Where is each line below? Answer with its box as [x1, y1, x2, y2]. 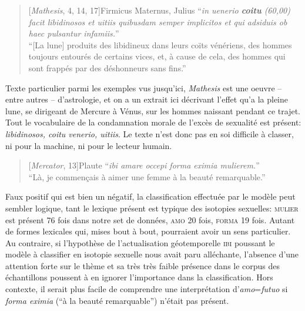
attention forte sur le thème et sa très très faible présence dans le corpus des [5, 259, 280, 272]
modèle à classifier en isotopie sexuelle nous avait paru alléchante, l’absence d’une [5, 248, 299, 260]
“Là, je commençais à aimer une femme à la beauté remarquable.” [28, 170, 266, 183]
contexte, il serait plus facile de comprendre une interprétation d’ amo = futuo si [5, 283, 288, 295]
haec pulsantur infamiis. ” [28, 27, 119, 39]
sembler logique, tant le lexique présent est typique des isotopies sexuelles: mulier [5, 201, 299, 214]
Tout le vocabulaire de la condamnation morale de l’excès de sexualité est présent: [5, 116, 301, 128]
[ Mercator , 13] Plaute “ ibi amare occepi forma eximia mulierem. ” [28, 159, 260, 171]
